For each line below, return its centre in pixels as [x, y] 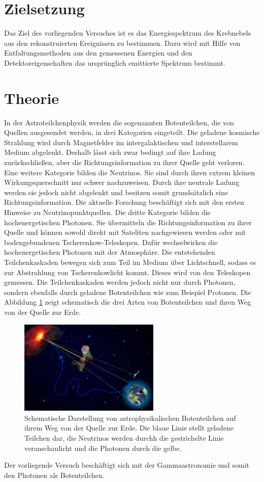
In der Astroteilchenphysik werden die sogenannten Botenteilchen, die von [119, 122]
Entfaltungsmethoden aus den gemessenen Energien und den [98, 53]
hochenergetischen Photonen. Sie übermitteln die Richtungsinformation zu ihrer [128, 222]
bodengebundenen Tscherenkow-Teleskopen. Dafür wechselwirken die [111, 242]
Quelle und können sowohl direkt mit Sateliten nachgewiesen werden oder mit [125, 232]
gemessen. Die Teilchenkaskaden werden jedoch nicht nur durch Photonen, [120, 282]
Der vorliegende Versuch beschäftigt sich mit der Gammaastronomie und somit [127, 465]
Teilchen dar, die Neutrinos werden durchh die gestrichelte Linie [124, 437]
